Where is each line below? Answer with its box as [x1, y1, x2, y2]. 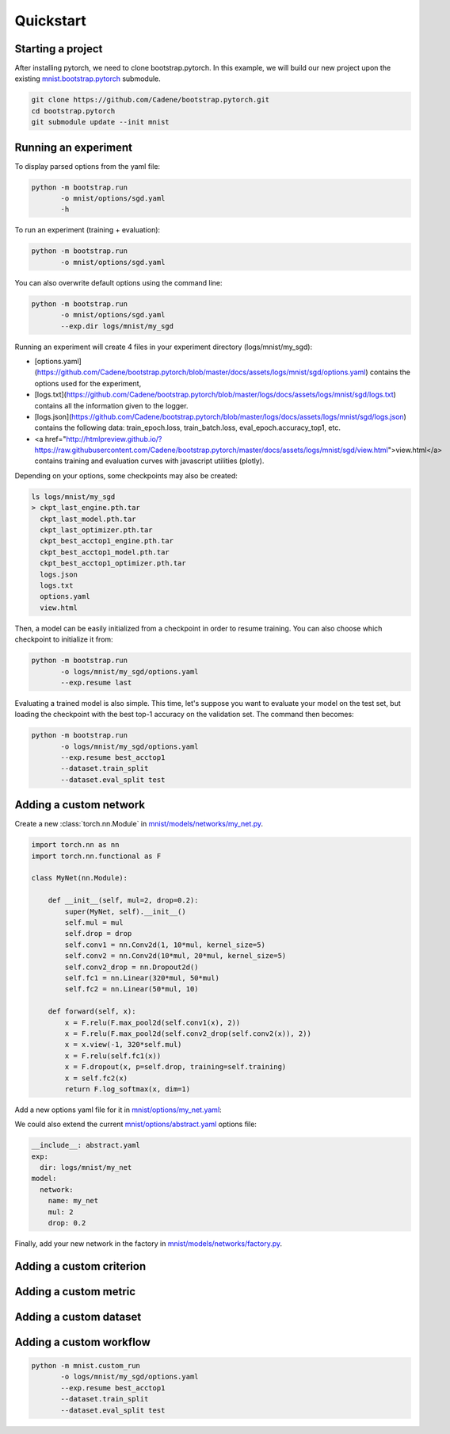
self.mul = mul [64, 918, 124, 927]
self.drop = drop [64, 929, 132, 938]
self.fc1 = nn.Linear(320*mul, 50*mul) [64, 974, 219, 983]
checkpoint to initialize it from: [14, 635, 114, 644]
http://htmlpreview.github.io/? [66, 434, 162, 443]
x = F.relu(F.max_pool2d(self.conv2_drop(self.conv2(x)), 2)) [64, 1029, 312, 1038]
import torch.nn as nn [31, 841, 120, 849]
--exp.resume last [60, 678, 132, 687]
